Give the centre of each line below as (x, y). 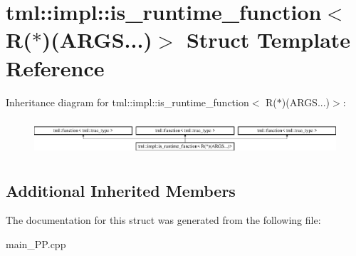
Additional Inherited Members (121, 190)
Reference (55, 67)
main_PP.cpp (36, 244)
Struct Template (268, 40)
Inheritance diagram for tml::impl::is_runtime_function (127, 102)
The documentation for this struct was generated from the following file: (163, 220)
